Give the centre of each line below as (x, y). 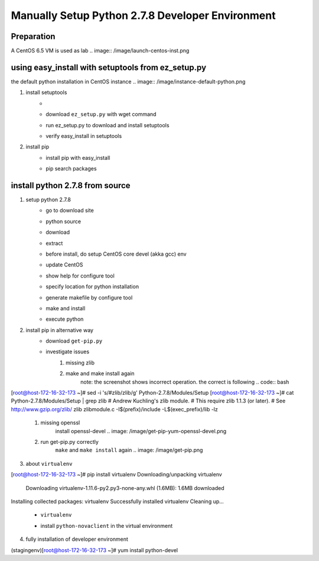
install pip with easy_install (78, 157)
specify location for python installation (92, 286)
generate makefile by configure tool (89, 297)
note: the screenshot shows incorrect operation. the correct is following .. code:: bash (185, 382)
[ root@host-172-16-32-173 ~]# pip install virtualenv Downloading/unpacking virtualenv (117, 475)
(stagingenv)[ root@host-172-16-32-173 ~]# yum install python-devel (95, 550)
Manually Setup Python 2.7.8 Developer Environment (143, 15)
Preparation (33, 36)
